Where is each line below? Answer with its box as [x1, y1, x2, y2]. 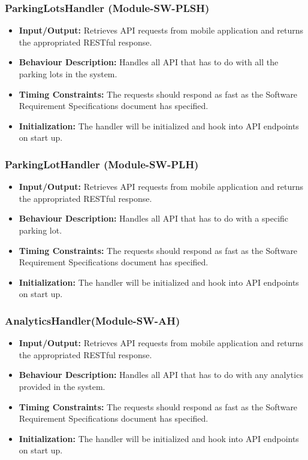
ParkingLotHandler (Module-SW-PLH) [5, 156, 199, 171]
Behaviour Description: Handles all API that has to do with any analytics [19, 368, 303, 381]
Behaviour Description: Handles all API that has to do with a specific [19, 212, 289, 225]
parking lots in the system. [19, 68, 117, 80]
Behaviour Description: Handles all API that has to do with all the [19, 56, 279, 68]
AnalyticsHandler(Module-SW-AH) [5, 313, 180, 328]
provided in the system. [19, 380, 105, 392]
